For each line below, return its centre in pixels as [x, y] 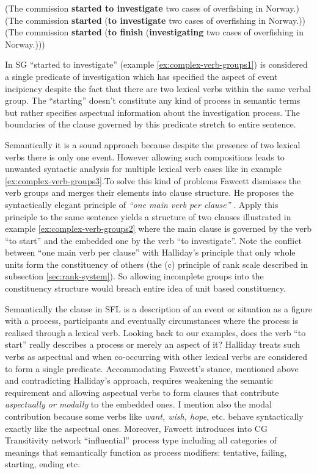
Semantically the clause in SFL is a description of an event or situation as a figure [158, 308]
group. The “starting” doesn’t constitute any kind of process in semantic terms [153, 100]
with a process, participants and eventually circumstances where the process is [152, 321]
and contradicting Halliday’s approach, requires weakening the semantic [139, 380]
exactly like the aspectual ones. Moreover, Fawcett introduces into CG [136, 428]
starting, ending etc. [43, 464]
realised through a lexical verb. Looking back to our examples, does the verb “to [155, 332]
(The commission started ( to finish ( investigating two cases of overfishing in [154, 32]
